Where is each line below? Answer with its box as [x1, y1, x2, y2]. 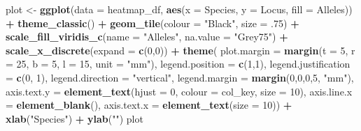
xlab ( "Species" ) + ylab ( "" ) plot [6, 111, 143, 125]
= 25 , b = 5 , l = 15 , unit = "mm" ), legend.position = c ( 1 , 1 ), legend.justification [6, 56, 351, 71]
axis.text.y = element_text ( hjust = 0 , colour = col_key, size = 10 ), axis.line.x [6, 84, 353, 98]
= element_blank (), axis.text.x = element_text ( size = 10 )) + [6, 98, 292, 112]
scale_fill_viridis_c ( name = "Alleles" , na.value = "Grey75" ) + [6, 29, 288, 44]
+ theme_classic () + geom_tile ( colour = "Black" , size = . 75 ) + [6, 15, 299, 30]
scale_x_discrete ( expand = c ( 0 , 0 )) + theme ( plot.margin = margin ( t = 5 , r [6, 43, 355, 57]
